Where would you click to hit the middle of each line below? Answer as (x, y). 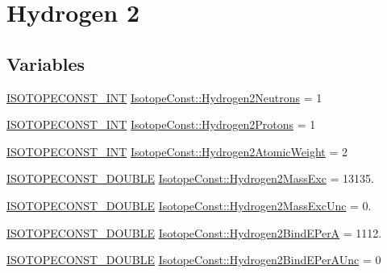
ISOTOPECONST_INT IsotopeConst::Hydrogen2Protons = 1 (161, 124)
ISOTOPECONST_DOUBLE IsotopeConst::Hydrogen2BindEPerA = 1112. (194, 232)
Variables (46, 63)
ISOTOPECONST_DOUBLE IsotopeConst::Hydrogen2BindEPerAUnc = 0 (194, 260)
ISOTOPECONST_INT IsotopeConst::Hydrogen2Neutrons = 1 (164, 97)
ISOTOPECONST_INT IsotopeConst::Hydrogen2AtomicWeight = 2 (177, 151)
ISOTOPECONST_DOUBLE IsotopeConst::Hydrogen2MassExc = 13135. (190, 178)
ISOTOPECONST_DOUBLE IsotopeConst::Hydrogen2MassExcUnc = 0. (189, 205)
